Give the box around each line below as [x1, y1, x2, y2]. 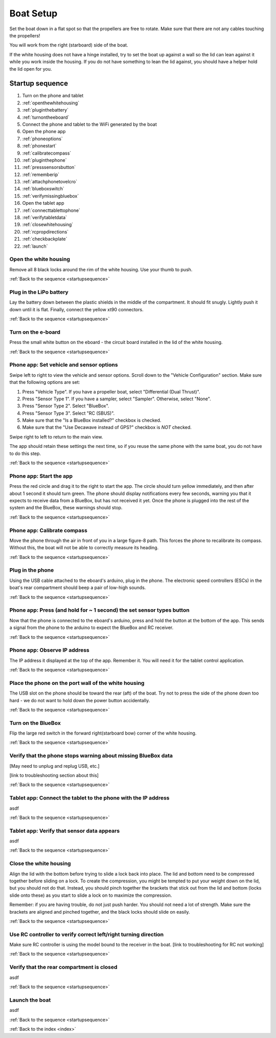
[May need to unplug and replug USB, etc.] [9, 763, 100, 769]
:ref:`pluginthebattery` [22, 107, 69, 113]
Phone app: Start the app [9, 472, 73, 480]
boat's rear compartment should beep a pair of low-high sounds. [9, 585, 146, 591]
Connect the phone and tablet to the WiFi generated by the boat [22, 121, 157, 127]
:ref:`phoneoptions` [22, 136, 63, 142]
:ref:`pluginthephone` [22, 157, 67, 163]
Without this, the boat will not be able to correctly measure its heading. [9, 545, 159, 551]
